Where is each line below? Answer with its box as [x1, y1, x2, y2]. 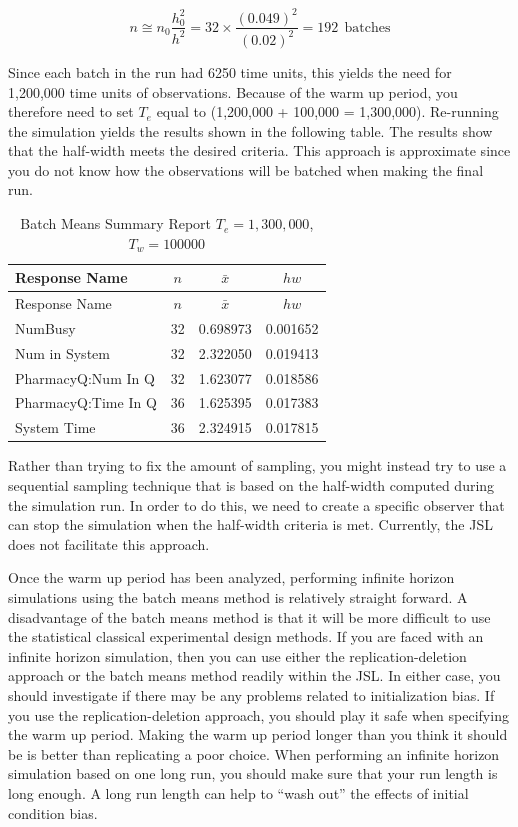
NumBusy [15, 317, 76, 338]
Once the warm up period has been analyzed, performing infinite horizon [8, 567, 455, 588]
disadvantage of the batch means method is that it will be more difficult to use [8, 606, 491, 627]
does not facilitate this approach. [8, 533, 210, 554]
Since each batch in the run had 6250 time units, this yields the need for [8, 61, 452, 82]
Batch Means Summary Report [20, 213, 212, 234]
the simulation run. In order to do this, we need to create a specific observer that [8, 494, 505, 515]
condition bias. [8, 802, 98, 823]
